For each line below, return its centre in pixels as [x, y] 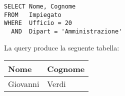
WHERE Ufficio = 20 [38, 23]
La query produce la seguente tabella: [62, 47]
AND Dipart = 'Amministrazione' [67, 31]
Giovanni [24, 84]
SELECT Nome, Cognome [40, 6]
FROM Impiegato [33, 15]
